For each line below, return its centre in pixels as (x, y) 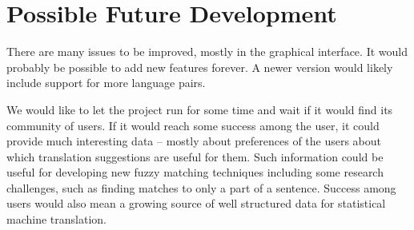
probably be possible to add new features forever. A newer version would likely (200, 67)
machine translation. (56, 219)
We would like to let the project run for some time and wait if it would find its (200, 109)
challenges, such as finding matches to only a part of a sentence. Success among (201, 187)
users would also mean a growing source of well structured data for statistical (196, 203)
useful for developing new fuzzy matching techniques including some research (195, 172)
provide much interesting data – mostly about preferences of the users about (194, 141)
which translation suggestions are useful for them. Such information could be (195, 156)
